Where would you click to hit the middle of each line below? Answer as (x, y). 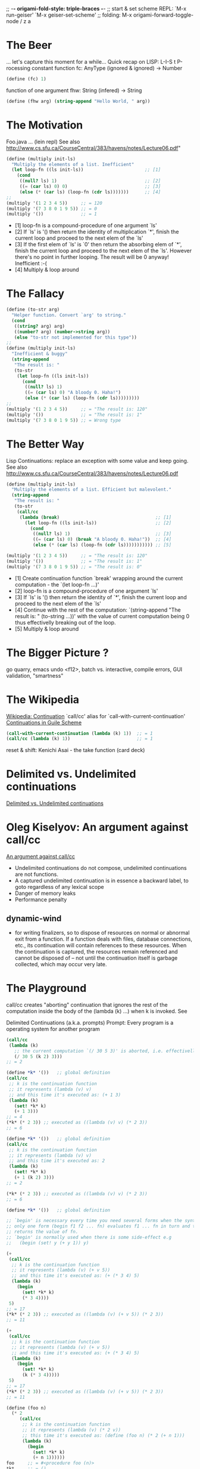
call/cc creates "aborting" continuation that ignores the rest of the (87, 1004)
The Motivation (45, 125)
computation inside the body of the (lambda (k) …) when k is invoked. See (97, 1011)
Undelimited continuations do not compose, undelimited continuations (101, 868)
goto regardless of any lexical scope (59, 887)
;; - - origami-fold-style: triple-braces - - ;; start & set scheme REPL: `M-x (96, 9)
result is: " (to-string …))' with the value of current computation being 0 (102, 616)
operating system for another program (53, 1029)
